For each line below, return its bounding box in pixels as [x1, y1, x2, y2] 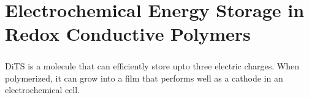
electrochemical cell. [5, 83, 80, 96]
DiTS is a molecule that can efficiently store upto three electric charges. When [5, 59, 300, 72]
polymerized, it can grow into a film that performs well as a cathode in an [5, 71, 283, 84]
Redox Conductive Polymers [5, 21, 251, 46]
